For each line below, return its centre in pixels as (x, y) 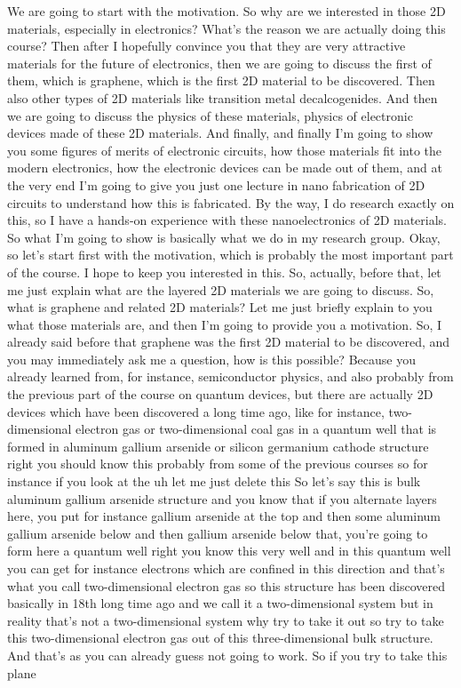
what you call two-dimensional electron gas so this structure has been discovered (226, 585)
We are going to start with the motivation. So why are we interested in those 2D (227, 11)
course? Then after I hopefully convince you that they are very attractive (207, 46)
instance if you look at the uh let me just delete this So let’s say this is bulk (214, 481)
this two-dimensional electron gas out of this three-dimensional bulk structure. (220, 638)
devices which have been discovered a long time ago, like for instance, (196, 411)
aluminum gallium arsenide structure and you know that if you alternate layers (222, 498)
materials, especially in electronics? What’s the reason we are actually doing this (227, 28)
